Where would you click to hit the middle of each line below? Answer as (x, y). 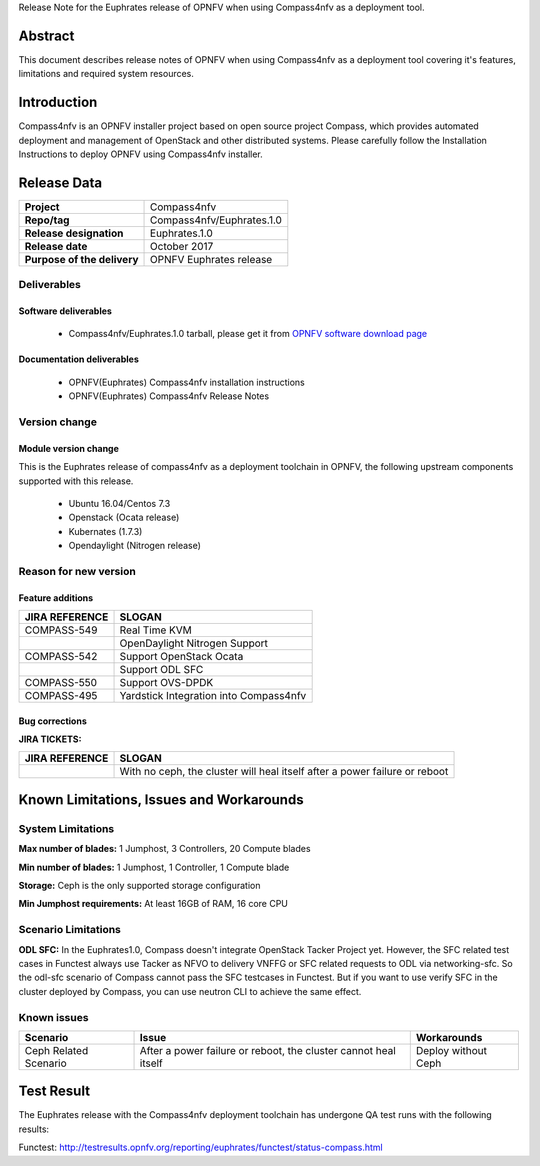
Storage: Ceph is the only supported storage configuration (139, 886)
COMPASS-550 (61, 683)
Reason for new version (77, 571)
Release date (56, 246)
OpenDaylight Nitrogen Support (194, 643)
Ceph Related (56, 1050)
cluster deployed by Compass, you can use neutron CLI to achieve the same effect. (190, 991)
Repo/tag (47, 220)
